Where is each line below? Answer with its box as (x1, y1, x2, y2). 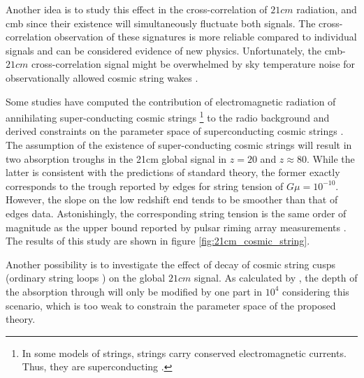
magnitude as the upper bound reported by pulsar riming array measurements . (6, 219, 347, 234)
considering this (282, 284, 349, 298)
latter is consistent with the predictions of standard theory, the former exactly (6, 165, 340, 180)
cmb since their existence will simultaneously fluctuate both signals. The (6, 15, 316, 30)
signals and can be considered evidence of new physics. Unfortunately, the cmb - (6, 43, 346, 57)
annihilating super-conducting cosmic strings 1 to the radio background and (6, 108, 330, 124)
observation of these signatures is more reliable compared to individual (54, 29, 357, 44)
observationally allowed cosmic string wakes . (6, 70, 198, 85)
